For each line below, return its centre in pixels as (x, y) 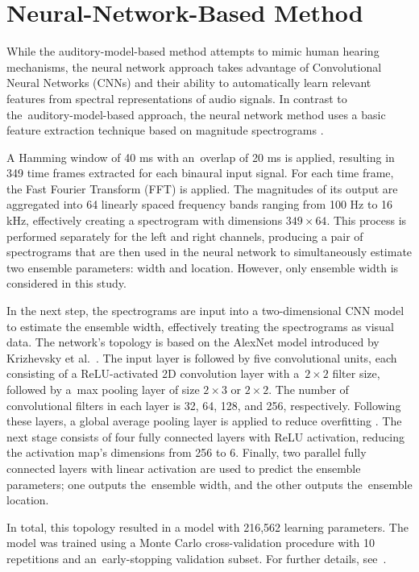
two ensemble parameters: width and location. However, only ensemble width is (203, 267)
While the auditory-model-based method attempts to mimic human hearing (193, 51)
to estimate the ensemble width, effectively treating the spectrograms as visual (200, 326)
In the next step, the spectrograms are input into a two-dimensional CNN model (205, 311)
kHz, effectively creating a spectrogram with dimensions (145, 220)
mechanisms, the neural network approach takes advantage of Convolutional (194, 66)
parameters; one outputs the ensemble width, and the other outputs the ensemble (209, 484)
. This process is (367, 220)
